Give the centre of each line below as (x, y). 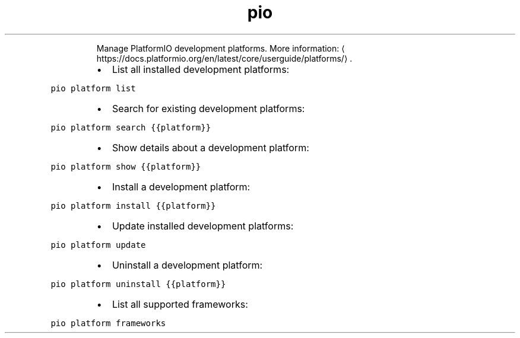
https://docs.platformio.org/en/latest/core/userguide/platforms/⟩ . (224, 58)
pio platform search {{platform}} (131, 127)
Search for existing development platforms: (208, 108)
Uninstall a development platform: (187, 265)
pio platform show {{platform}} (126, 166)
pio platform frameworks (108, 323)
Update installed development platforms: (203, 226)
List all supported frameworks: (180, 304)
